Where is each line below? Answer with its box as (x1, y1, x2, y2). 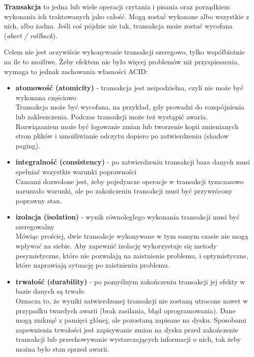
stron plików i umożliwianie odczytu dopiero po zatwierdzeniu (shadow (15, 131, 229, 141)
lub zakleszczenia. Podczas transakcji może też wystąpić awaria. (15, 111, 208, 121)
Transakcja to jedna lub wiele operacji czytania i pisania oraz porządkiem (4, 1, 230, 11)
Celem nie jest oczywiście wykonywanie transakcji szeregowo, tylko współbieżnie (4, 47, 245, 57)
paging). (15, 140, 40, 150)
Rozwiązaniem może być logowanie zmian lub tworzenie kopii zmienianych (15, 121, 239, 131)
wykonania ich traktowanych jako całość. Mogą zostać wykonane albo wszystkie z (4, 11, 249, 21)
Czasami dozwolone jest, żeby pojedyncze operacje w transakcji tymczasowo (15, 176, 244, 186)
